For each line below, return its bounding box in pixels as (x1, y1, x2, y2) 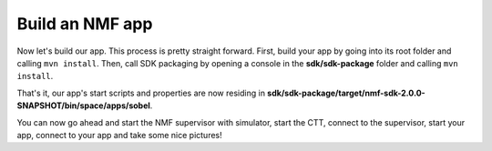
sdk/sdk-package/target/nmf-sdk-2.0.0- (267, 87, 425, 98)
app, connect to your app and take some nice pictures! (16, 129, 222, 140)
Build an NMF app (16, 14, 153, 34)
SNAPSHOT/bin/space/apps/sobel (16, 100, 150, 111)
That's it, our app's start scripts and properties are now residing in (16, 87, 266, 98)
